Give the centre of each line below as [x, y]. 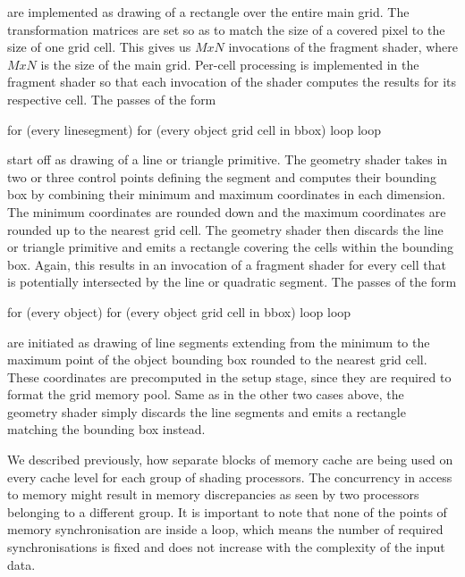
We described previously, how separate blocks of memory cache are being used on [230, 460]
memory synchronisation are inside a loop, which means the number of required [225, 529]
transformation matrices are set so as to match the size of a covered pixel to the [226, 29]
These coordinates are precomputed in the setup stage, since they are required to [229, 376]
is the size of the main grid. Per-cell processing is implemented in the [230, 64]
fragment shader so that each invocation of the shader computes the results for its [232, 82]
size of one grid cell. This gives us [99, 47]
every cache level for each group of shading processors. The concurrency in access [230, 477]
